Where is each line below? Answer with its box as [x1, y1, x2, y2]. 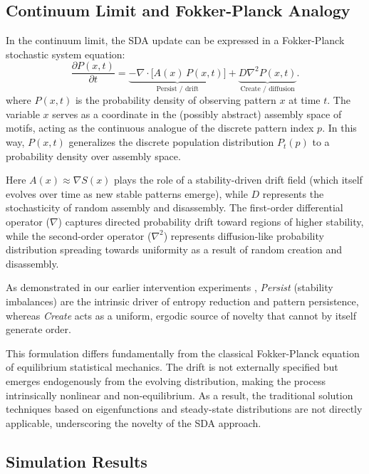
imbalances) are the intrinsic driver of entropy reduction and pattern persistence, [6, 294, 359, 309]
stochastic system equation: [6, 46, 125, 61]
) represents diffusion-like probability [163, 228, 324, 243]
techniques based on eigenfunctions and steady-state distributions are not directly [6, 401, 363, 416]
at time [289, 93, 321, 107]
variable [6, 106, 40, 121]
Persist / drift [156, 85, 199, 93]
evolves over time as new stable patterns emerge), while [6, 186, 248, 201]
